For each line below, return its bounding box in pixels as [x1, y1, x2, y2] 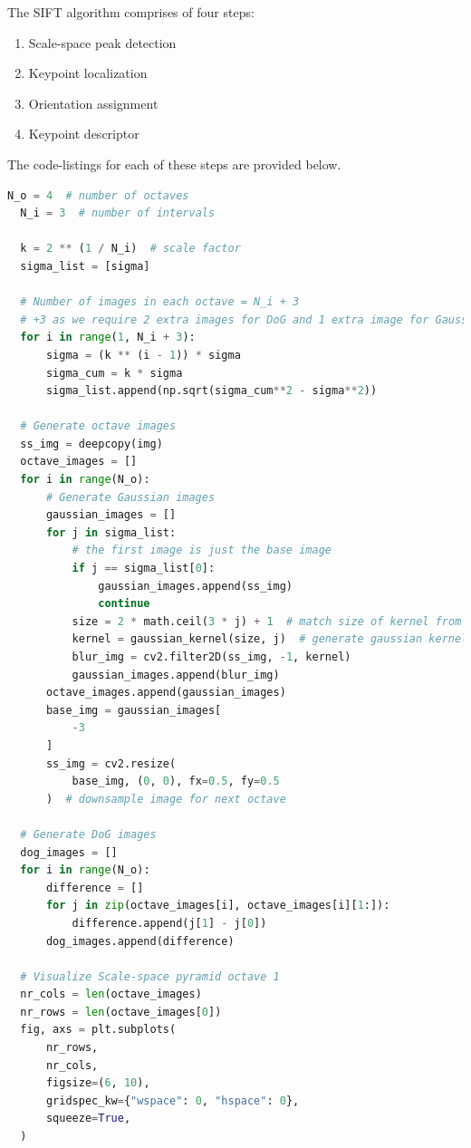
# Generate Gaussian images [45, 490, 216, 504]
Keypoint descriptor [28, 124, 139, 143]
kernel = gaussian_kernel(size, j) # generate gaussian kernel [72, 632, 468, 646]
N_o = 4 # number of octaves [7, 188, 189, 202]
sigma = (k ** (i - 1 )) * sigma [45, 348, 241, 362]
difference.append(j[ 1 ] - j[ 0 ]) [72, 916, 267, 930]
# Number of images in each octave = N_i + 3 [20, 295, 300, 309]
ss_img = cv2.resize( [45, 757, 177, 770]
